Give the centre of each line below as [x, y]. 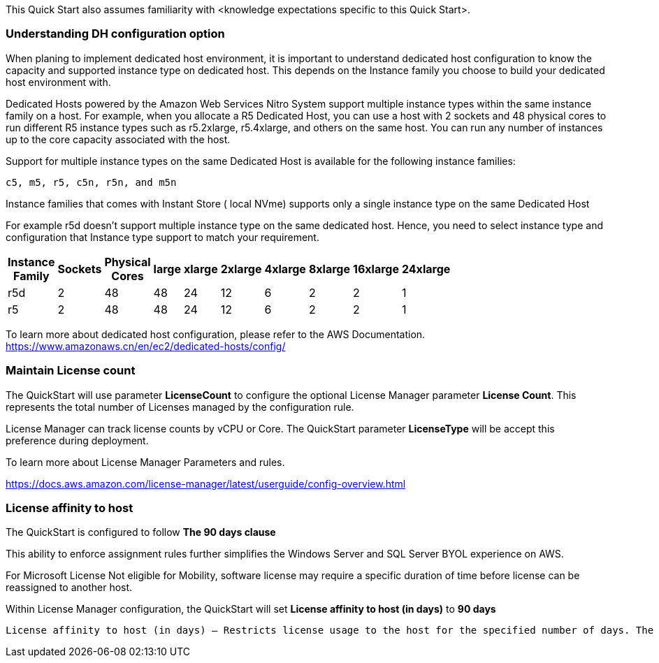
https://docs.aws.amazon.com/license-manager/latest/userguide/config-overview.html [206, 483]
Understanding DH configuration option [115, 34]
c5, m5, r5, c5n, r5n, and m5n [91, 182]
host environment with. [58, 82]
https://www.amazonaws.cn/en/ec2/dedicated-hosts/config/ [146, 346]
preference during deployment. [77, 440]
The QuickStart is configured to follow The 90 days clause [141, 532]
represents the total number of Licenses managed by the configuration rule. [180, 407]
